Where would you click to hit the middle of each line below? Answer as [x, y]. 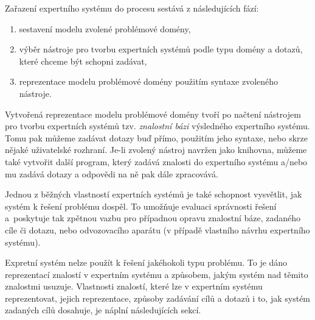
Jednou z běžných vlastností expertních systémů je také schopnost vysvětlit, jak [154, 194]
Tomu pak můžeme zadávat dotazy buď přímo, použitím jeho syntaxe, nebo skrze [156, 137]
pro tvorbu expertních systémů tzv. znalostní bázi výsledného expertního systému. [157, 126]
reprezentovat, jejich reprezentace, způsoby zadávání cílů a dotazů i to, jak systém [158, 298]
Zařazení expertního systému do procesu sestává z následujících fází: [132, 8]
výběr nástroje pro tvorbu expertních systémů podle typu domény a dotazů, [161, 49]
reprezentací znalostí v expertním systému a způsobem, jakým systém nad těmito [157, 274]
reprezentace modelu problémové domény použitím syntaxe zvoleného [149, 81]
